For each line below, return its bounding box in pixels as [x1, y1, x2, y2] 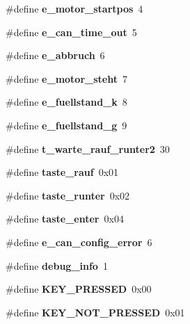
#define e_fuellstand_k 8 [6, 95, 127, 109]
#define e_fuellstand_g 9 [6, 118, 127, 132]
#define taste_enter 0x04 [6, 211, 124, 226]
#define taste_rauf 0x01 [6, 165, 119, 179]
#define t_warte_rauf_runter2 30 [6, 141, 170, 156]
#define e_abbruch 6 [6, 48, 105, 63]
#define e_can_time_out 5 [6, 24, 137, 39]
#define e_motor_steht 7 [6, 71, 127, 86]
